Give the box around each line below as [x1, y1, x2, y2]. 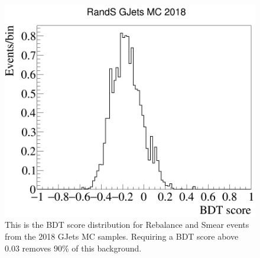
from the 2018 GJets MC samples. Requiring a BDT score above [5, 230, 239, 243]
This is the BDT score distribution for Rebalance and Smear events [5, 218, 249, 231]
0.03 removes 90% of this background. [5, 241, 142, 254]
